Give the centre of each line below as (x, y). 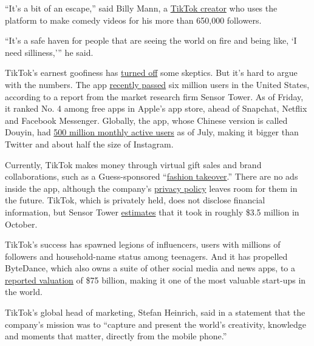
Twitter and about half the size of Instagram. (89, 144)
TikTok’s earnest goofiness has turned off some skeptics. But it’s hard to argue (151, 73)
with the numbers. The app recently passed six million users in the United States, (157, 84)
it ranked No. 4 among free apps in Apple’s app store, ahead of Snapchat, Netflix (156, 108)
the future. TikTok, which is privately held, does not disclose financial (135, 200)
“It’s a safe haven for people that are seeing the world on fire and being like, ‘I (151, 40)
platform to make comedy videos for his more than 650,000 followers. (133, 20)
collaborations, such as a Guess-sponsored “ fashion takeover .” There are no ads (152, 176)
